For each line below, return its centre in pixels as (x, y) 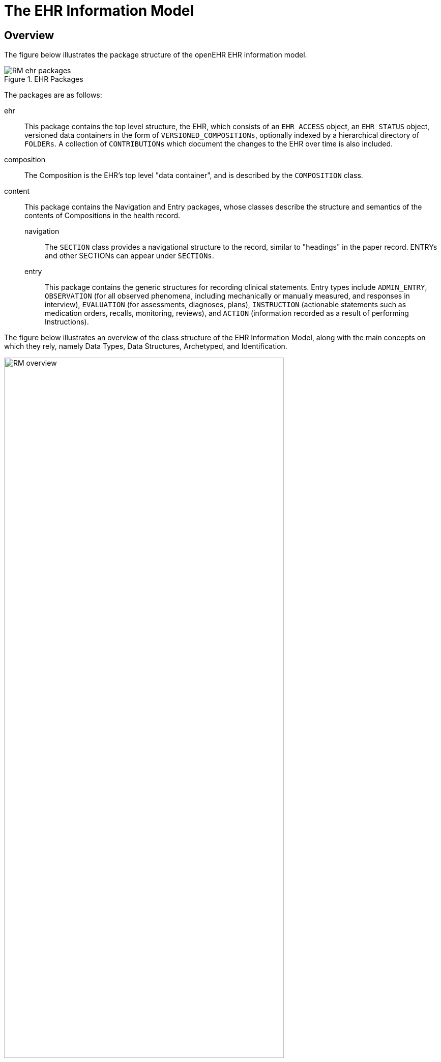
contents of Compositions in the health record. (102, 216)
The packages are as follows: (53, 95)
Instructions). (67, 322)
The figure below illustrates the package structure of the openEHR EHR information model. (156, 55)
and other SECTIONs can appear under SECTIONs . (129, 256)
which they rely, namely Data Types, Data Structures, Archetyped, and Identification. (146, 346)
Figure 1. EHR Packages (44, 79)
